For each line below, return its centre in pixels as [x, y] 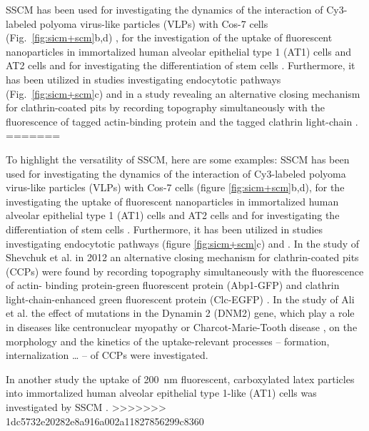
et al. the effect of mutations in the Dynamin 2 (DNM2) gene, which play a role [180, 313]
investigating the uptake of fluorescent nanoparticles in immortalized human [172, 201]
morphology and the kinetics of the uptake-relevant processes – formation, [168, 341]
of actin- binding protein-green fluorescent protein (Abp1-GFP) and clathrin [173, 285]
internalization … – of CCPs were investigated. [107, 355]
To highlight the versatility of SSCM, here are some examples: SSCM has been [178, 159]
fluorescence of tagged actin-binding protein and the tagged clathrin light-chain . [182, 121]
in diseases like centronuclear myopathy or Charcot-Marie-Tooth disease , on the [182, 327]
